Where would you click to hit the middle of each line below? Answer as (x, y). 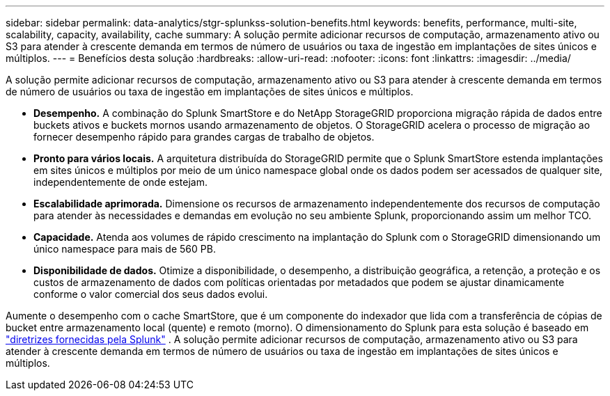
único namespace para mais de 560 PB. (125, 249)
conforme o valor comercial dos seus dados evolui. (151, 294)
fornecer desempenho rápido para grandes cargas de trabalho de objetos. (204, 137)
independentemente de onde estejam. (120, 182)
